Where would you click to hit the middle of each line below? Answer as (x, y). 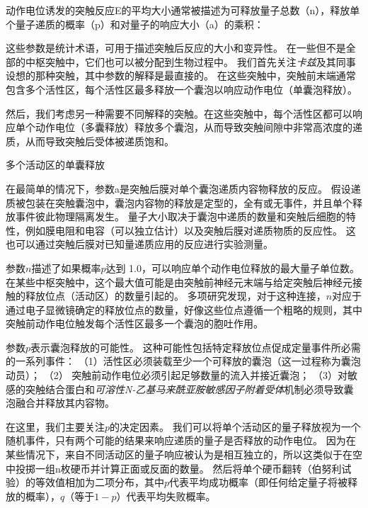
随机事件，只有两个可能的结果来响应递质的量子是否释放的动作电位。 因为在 (181, 440)
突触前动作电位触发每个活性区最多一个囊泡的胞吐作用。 (134, 323)
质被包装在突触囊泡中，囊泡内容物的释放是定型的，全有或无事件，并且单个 (179, 202)
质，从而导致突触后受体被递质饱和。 (90, 141)
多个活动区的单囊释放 (55, 165)
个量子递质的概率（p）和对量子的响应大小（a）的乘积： (135, 24)
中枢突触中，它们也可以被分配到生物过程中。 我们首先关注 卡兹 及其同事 (190, 61)
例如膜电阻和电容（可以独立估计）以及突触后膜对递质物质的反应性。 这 (190, 230)
